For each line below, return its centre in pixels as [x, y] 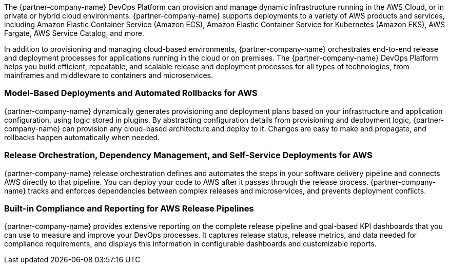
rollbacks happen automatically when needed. [82, 137]
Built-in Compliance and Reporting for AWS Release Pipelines [129, 208]
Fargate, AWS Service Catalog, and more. [74, 33]
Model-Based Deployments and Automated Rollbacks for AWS [131, 93]
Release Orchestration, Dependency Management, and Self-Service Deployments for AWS [188, 155]
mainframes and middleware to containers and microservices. [109, 75]
